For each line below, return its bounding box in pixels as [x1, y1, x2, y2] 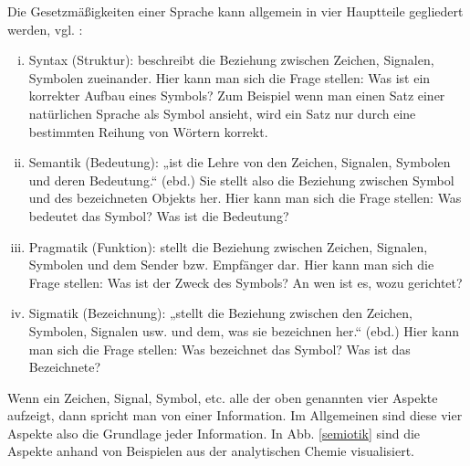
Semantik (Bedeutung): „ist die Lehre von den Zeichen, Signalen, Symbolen [28, 153, 451, 172]
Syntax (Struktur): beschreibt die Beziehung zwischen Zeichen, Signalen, [28, 50, 434, 69]
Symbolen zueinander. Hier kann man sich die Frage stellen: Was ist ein [28, 68, 431, 87]
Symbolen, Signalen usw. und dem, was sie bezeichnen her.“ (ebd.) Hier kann [28, 321, 460, 340]
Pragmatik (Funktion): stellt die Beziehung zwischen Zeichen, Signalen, [28, 237, 428, 256]
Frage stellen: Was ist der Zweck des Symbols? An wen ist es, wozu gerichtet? [28, 272, 463, 291]
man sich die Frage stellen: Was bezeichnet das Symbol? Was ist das [28, 339, 411, 358]
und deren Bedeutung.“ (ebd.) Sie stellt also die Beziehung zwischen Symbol [28, 170, 454, 189]
